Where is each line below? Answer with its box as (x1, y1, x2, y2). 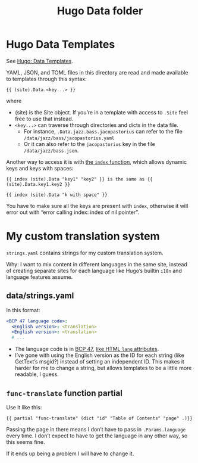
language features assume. (6, 273, 73, 281)
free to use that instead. (14, 115, 74, 122)
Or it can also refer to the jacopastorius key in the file (23, 140, 156, 147)
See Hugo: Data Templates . (6, 57, 73, 64)
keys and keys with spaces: (6, 164, 74, 172)
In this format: (6, 306, 40, 313)
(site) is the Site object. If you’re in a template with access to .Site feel (14, 108, 188, 116)
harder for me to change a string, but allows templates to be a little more (14, 365, 192, 372)
